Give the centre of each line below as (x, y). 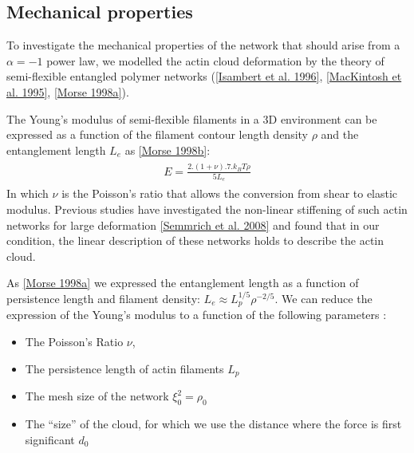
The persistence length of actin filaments (124, 368)
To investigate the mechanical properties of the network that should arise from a (203, 45)
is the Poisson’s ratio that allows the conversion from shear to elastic (230, 193)
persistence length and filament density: (103, 299)
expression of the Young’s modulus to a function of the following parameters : (197, 315)
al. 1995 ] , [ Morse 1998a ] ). (68, 91)
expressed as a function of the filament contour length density (157, 134)
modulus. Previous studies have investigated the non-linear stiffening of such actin (207, 209)
